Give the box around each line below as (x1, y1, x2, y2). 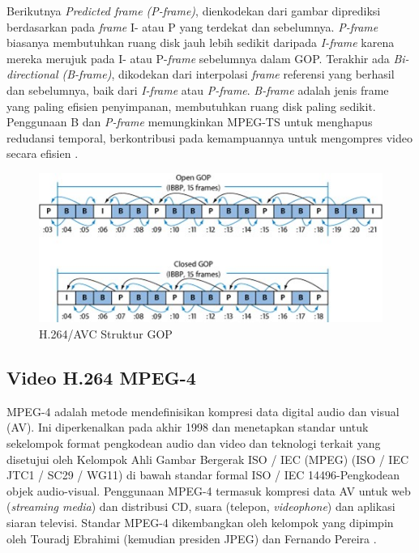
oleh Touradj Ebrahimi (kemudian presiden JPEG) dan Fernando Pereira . (6, 530, 377, 547)
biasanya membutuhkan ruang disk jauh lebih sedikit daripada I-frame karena (6, 34, 395, 51)
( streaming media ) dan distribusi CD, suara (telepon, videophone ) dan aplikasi (6, 498, 395, 515)
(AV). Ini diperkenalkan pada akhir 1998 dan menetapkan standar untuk (6, 419, 369, 436)
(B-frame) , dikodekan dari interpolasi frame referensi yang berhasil (62, 66, 395, 83)
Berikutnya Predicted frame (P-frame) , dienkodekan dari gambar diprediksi (6, 2, 381, 19)
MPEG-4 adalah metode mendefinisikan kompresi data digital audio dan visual (6, 402, 400, 419)
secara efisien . (6, 145, 79, 162)
